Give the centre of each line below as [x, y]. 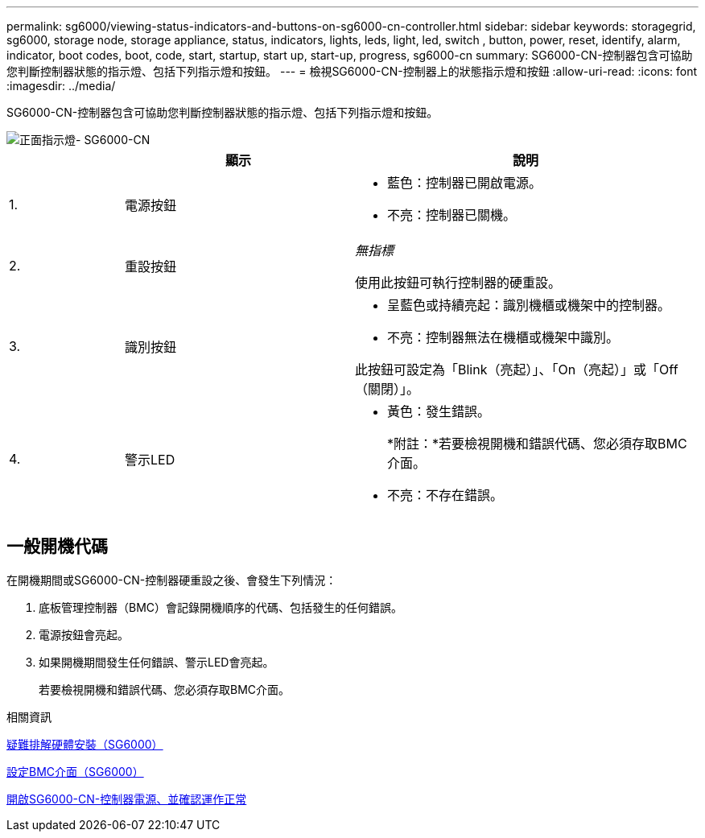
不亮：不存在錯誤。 [445, 495]
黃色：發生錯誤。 [438, 411]
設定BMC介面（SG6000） [75, 771]
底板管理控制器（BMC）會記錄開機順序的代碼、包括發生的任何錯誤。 [221, 607]
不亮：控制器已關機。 [451, 215]
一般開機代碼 [57, 547]
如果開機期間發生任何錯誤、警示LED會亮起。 [157, 662]
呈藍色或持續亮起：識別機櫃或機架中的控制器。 [528, 305]
